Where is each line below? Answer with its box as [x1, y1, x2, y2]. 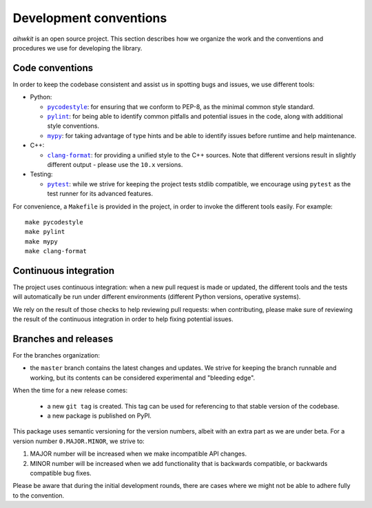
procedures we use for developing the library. [12, 43, 143, 52]
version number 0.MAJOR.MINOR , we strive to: [12, 437, 145, 445]
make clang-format [25, 247, 87, 255]
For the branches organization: [12, 351, 100, 360]
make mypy [25, 237, 58, 245]
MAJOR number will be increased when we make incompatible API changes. [30, 449, 247, 458]
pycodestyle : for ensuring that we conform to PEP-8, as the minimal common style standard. [47, 102, 315, 110]
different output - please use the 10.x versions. [47, 160, 183, 168]
